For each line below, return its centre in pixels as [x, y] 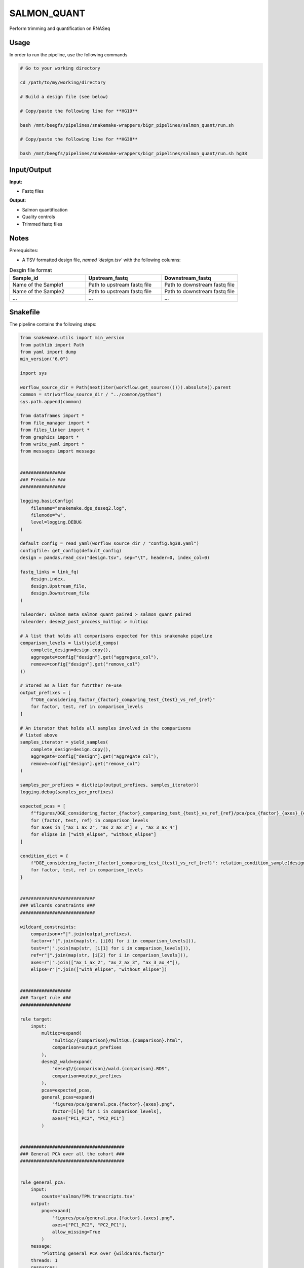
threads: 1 [44, 1260]
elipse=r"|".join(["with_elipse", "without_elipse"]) [99, 969]
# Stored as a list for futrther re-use [71, 685]
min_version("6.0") [44, 359]
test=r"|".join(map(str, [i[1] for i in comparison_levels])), [111, 948]
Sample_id [25, 278]
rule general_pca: [43, 1182]
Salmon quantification [45, 209]
